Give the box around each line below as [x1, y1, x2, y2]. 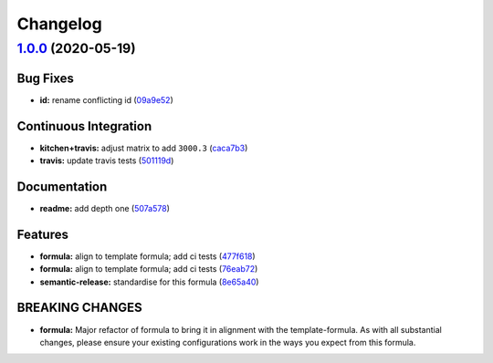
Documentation [16, 179, 108, 194]
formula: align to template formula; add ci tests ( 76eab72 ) [39, 264, 258, 275]
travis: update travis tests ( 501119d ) [39, 155, 174, 166]
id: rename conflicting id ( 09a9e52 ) [39, 94, 173, 105]
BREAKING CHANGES [16, 300, 143, 316]
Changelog [16, 14, 102, 34]
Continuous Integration [16, 119, 152, 134]
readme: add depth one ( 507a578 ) [39, 202, 171, 213]
